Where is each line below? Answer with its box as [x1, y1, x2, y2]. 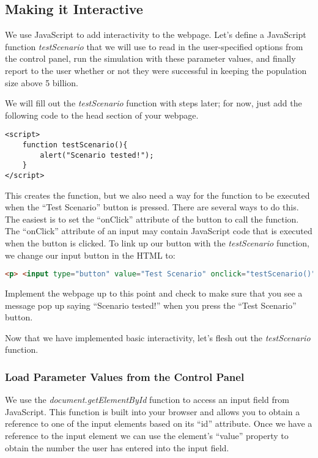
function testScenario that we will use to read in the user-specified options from [5, 40, 303, 53]
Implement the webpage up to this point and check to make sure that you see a [5, 287, 303, 300]
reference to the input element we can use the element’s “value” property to [5, 429, 289, 442]
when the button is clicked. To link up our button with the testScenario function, [5, 237, 309, 249]
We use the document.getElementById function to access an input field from [5, 393, 289, 406]
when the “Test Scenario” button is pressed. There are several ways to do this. [5, 201, 299, 213]
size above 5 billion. [5, 76, 78, 89]
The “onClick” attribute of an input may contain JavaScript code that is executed [5, 224, 312, 237]
